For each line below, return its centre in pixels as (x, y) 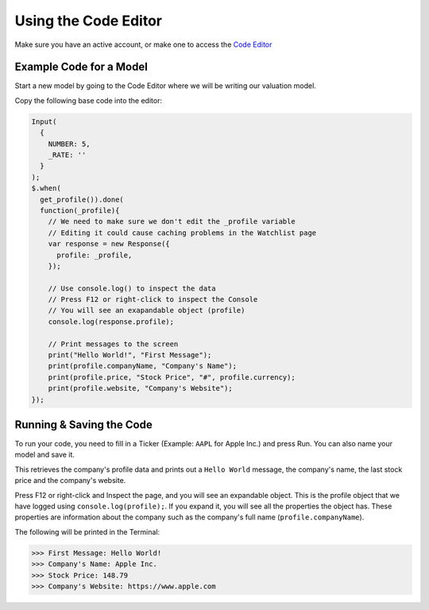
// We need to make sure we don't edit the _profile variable (172, 222)
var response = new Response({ (109, 244)
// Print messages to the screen (113, 344)
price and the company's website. (70, 481)
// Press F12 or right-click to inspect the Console (153, 299)
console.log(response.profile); (111, 321)
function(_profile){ (80, 210)
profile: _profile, (95, 255)
